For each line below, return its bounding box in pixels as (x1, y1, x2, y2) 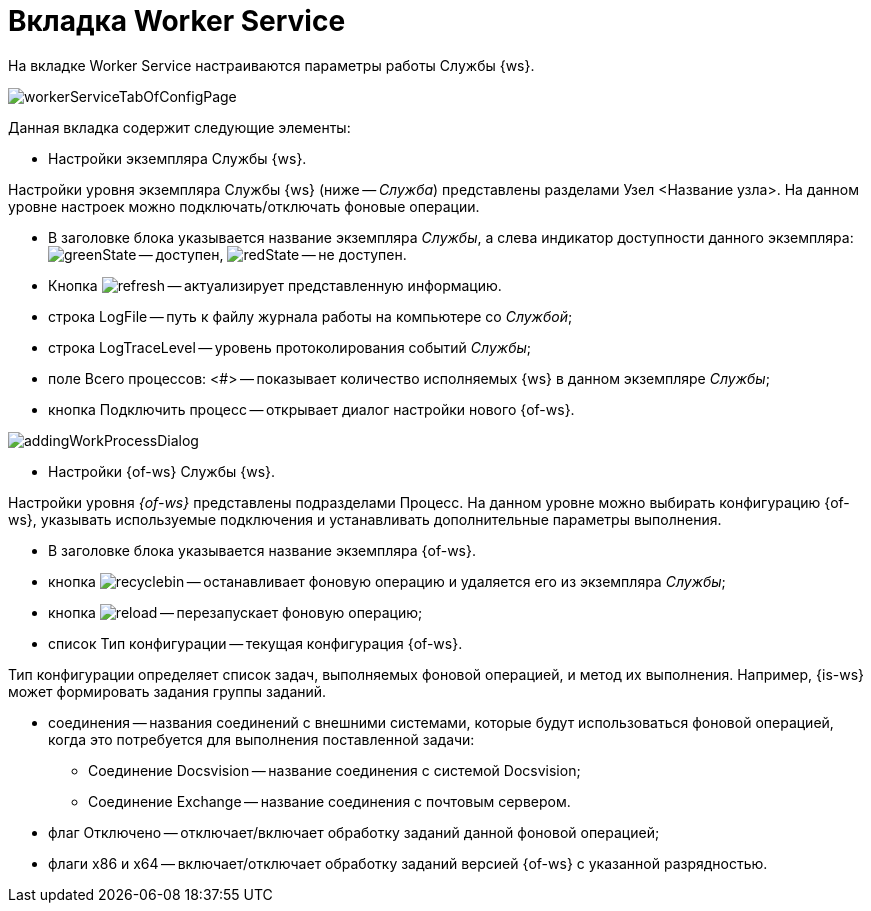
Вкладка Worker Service (8, 4, 346, 38)
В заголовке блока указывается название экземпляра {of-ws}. (48, 541, 476, 559)
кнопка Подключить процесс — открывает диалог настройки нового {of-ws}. (48, 400, 575, 418)
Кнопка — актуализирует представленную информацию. (48, 276, 502, 294)
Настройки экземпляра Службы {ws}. (48, 149, 307, 167)
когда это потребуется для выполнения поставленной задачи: (48, 730, 475, 748)
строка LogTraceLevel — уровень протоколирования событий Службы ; (48, 338, 531, 356)
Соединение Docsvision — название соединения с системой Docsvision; (88, 761, 581, 779)
